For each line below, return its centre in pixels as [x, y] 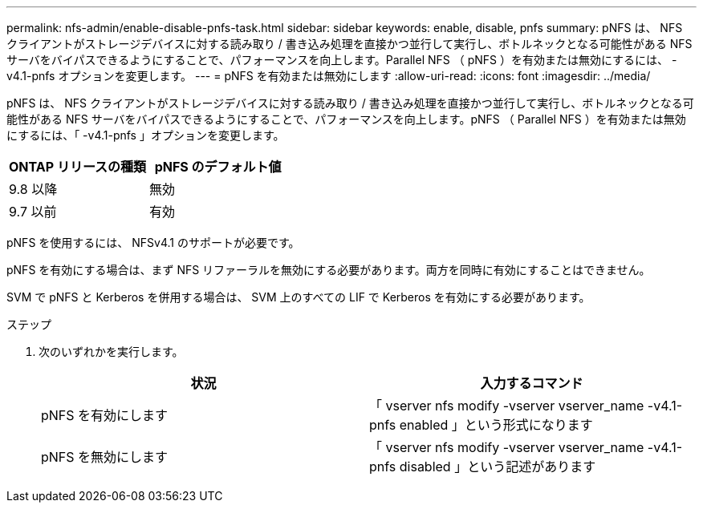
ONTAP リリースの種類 [78, 167]
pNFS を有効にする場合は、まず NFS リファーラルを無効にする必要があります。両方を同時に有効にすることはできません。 [329, 270]
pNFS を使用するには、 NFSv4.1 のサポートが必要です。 [153, 242]
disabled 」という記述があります [498, 467]
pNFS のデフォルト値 [218, 167]
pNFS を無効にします [105, 457]
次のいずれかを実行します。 [111, 351]
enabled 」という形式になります [496, 425]
